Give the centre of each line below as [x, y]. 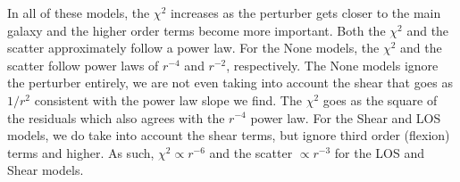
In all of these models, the [79, 12]
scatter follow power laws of [83, 65]
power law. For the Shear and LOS [346, 117]
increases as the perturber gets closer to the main [305, 12]
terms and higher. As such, [81, 152]
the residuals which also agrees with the [116, 117]
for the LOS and [379, 152]
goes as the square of [380, 99]
